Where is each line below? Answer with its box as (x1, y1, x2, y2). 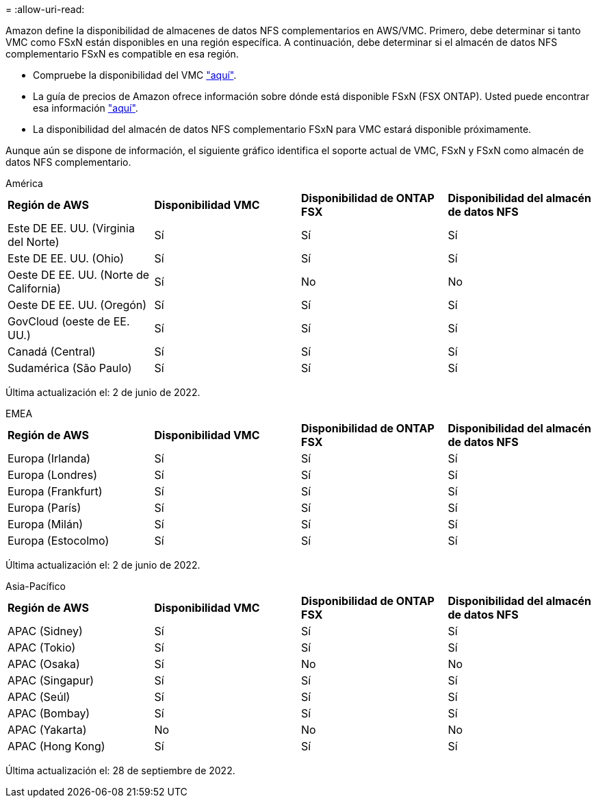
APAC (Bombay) (8, 706, 90, 720)
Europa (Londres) (8, 468, 97, 482)
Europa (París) (8, 501, 81, 515)
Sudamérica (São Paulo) (8, 361, 132, 375)
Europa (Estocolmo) (8, 534, 109, 547)
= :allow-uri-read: (5, 3, 85, 15)
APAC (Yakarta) (8, 723, 87, 737)
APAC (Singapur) (8, 674, 94, 687)
